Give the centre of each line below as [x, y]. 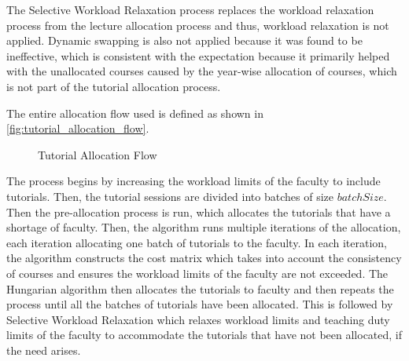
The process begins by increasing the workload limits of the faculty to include [193, 181]
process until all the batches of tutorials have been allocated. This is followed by [200, 304]
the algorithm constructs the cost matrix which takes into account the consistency [204, 258]
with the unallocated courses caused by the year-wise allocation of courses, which [202, 71]
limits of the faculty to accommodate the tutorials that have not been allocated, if [204, 335]
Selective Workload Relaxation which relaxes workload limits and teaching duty [198, 319]
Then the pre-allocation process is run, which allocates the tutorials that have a [199, 211]
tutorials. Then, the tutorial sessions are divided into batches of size [170, 196]
